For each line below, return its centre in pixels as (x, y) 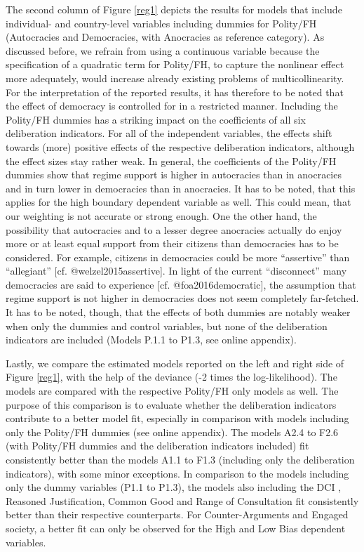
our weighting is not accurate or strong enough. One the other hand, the (161, 215)
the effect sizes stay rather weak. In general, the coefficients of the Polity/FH (171, 160)
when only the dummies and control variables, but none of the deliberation (167, 326)
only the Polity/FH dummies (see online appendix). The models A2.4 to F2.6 (172, 432)
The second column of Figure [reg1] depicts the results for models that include (174, 9)
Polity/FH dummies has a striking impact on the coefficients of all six (156, 119)
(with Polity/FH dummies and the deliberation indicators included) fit (157, 446)
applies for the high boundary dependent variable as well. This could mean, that (178, 202)
